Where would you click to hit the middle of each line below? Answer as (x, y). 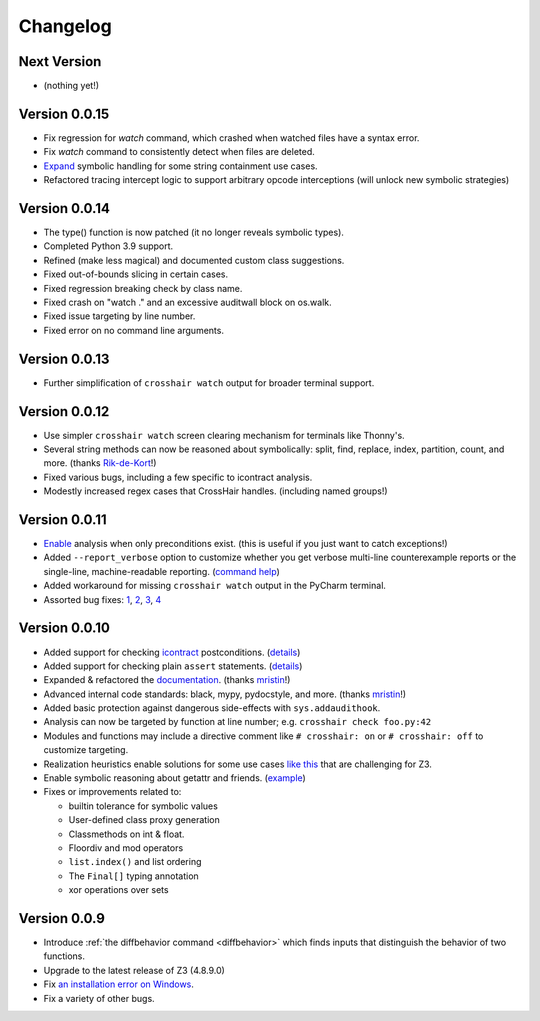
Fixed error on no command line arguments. (134, 330)
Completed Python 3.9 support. (108, 246)
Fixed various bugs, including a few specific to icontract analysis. (178, 477)
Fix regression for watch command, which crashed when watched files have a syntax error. (231, 137)
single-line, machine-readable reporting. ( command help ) (161, 571)
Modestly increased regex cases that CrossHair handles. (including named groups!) (216, 491)
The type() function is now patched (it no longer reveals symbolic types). (194, 232)
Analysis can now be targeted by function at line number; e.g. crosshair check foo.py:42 (237, 722)
